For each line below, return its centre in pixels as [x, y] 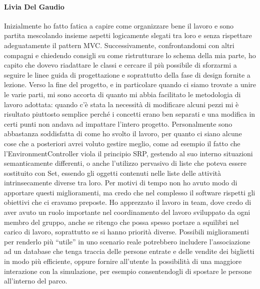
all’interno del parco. [36, 281]
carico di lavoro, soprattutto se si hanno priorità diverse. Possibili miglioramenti [126, 232]
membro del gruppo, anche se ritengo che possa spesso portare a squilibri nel [121, 222]
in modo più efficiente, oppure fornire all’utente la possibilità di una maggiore [123, 261]
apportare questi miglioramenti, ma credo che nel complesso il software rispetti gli [130, 192]
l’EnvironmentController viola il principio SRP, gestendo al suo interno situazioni [128, 153]
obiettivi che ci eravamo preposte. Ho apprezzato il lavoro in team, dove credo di [128, 202]
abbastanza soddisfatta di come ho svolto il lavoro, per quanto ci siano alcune [123, 133]
